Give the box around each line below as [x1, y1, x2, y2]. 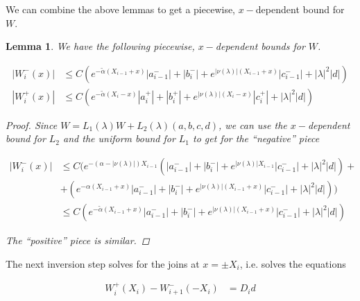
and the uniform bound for [63, 131, 175, 146]
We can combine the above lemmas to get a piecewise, [6, 2, 236, 16]
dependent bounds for [215, 39, 305, 53]
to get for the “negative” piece [193, 131, 320, 146]
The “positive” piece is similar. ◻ [6, 233, 150, 248]
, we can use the [218, 117, 287, 132]
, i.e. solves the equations [239, 256, 346, 270]
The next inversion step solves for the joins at [6, 256, 200, 270]
